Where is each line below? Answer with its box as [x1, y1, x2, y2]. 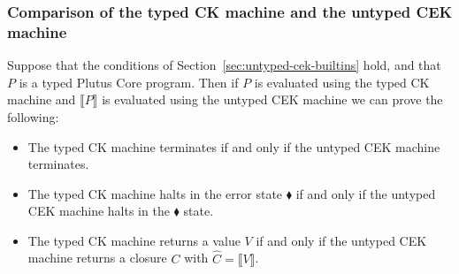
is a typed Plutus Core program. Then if [19, 72, 239, 91]
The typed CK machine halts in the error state [27, 184, 283, 202]
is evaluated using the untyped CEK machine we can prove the [102, 90, 443, 109]
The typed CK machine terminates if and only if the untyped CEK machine [27, 137, 440, 156]
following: [7, 107, 59, 126]
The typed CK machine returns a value [27, 231, 241, 249]
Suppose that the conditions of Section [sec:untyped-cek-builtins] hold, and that [7, 56, 441, 74]
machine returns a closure [27, 248, 167, 267]
